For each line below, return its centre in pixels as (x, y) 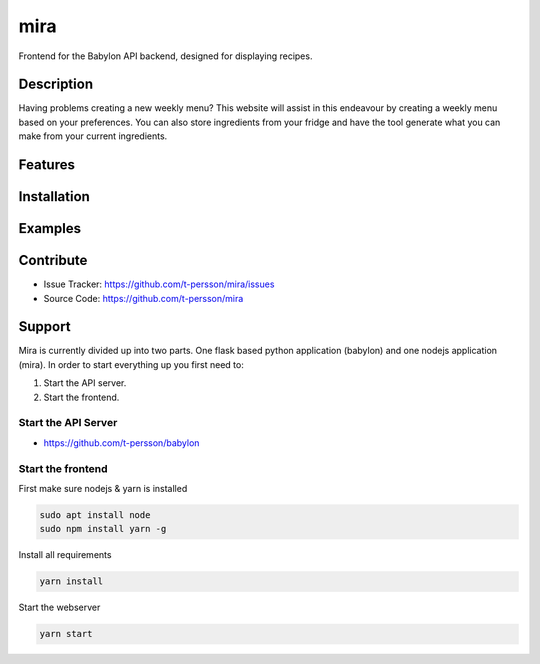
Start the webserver (59, 607)
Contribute (53, 260)
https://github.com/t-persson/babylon (121, 442)
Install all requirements (65, 555)
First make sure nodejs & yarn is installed (103, 488)
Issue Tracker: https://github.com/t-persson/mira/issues (159, 284)
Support (44, 326)
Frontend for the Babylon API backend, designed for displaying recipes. (165, 56)
